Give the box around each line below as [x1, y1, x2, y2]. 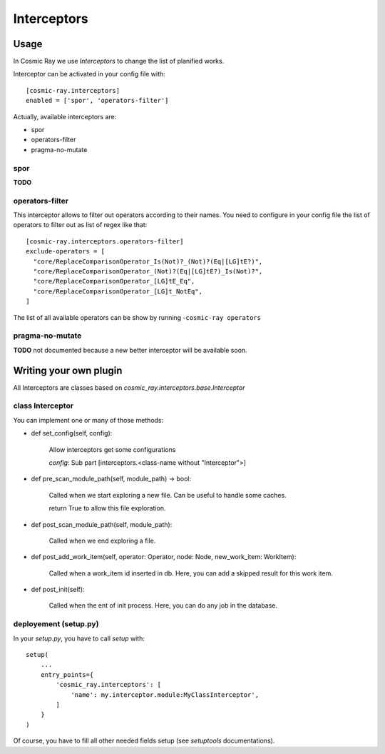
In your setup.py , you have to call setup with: [13, 634, 145, 643]
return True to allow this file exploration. [48, 504, 166, 513]
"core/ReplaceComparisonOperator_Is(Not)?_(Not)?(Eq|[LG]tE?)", [33, 257, 263, 266]
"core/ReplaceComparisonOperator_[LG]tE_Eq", [33, 277, 195, 286]
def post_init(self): [31, 585, 85, 594]
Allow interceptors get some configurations [48, 445, 176, 453]
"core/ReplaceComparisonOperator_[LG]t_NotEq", [33, 287, 203, 296]
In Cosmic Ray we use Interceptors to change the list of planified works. [13, 57, 225, 66]
